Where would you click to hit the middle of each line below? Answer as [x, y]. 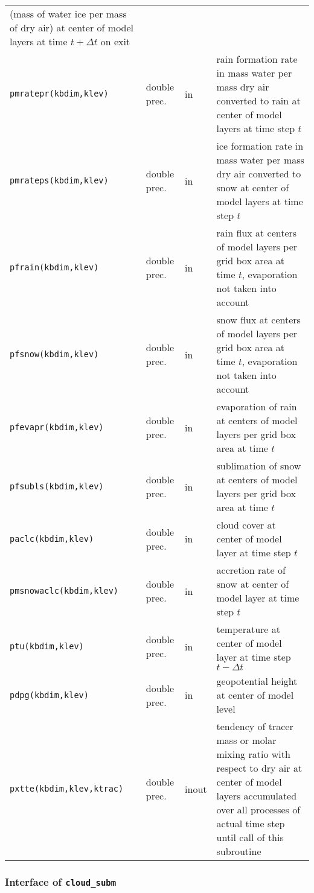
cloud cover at [246, 525]
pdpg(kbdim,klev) [49, 695]
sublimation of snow [259, 466]
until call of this [250, 837]
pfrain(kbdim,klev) [54, 267]
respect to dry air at [259, 768]
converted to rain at [258, 100]
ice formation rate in [260, 146]
